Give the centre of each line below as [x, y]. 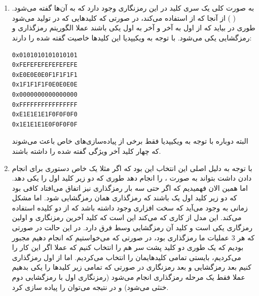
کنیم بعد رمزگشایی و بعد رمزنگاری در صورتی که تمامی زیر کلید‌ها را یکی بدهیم [132, 267]
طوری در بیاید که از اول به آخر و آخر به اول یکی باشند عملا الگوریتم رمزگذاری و [134, 28]
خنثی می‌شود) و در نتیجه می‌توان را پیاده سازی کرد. [90, 287]
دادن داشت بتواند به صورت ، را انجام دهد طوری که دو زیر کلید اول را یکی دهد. [132, 178]
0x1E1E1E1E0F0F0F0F [45, 124]
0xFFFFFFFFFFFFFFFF [45, 104]
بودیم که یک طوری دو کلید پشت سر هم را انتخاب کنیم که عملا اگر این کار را [128, 247]
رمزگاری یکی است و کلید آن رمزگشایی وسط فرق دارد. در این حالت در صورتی [132, 227]
